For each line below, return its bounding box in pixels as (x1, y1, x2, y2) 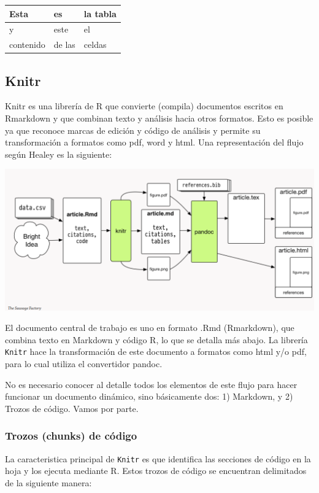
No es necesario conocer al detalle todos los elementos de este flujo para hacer (5, 378, 298, 390)
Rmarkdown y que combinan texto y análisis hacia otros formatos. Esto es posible (5, 112, 313, 125)
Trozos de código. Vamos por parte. (5, 402, 139, 414)
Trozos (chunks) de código (5, 428, 137, 443)
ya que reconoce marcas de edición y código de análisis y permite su (5, 123, 261, 136)
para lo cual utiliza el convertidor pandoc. (5, 357, 163, 370)
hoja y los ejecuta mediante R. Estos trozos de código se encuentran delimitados (5, 464, 307, 477)
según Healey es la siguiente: (5, 147, 112, 160)
